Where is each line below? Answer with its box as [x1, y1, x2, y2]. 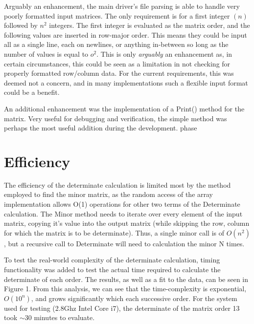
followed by [4, 20, 38, 30]
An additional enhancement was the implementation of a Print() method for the [4, 103, 245, 113]
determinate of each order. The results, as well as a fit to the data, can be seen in [4, 274, 249, 284]
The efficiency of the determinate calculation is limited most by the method [4, 179, 231, 190]
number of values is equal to [4, 48, 89, 59]
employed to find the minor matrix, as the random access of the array [4, 189, 213, 199]
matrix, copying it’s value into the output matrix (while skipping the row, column [4, 218, 250, 228]
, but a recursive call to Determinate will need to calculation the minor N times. [4, 238, 245, 248]
